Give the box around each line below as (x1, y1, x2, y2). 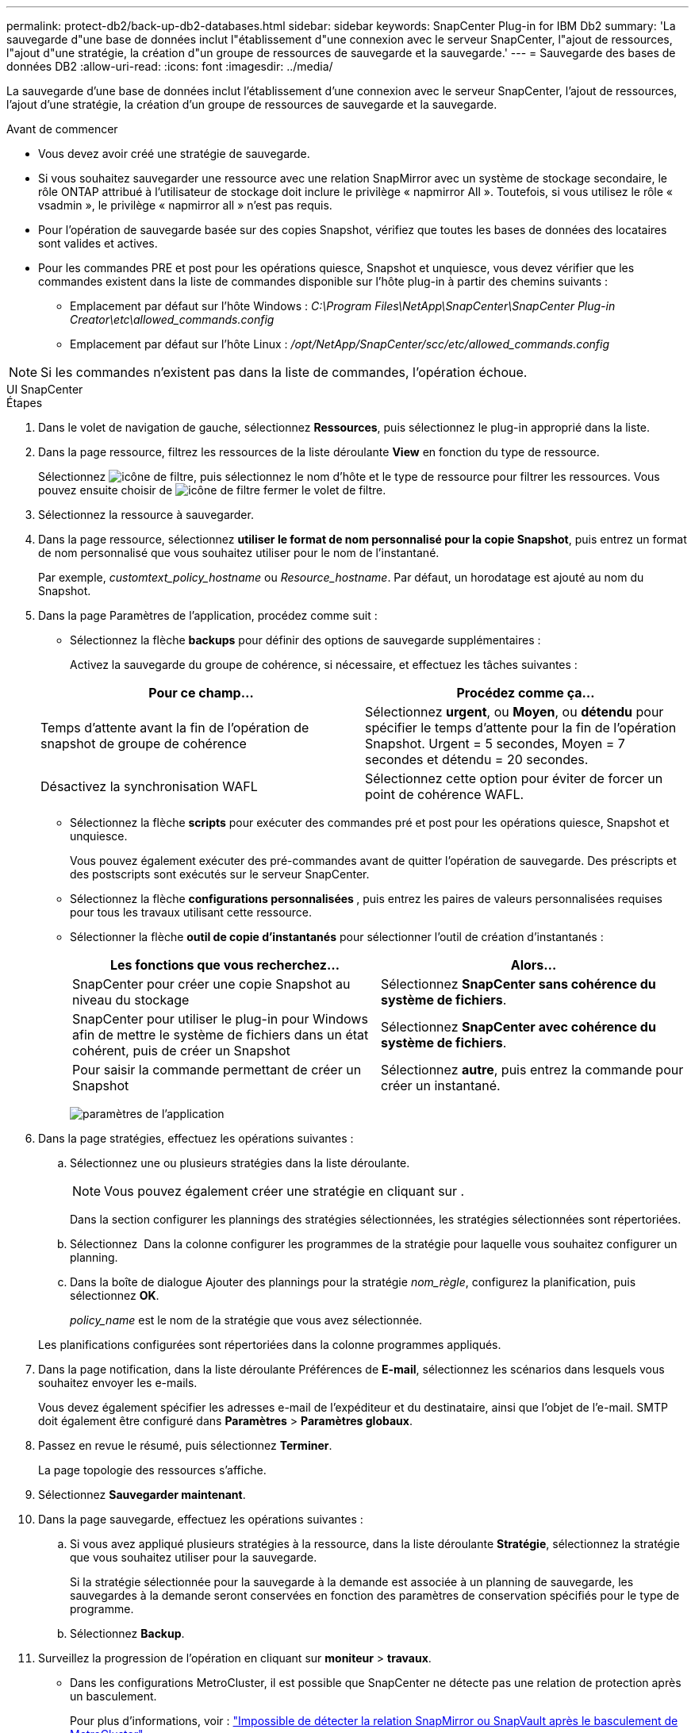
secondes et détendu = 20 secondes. (365, 751, 589, 767)
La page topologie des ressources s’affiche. (38, 1463, 267, 1477)
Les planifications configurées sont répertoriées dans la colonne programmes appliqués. (38, 1338, 501, 1351)
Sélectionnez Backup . (70, 1627, 185, 1640)
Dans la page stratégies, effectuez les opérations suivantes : (38, 1132, 354, 1145)
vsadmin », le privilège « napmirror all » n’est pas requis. (38, 198, 332, 212)
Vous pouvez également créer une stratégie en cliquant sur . (104, 1183, 465, 1199)
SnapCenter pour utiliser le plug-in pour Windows (72, 1011, 368, 1027)
